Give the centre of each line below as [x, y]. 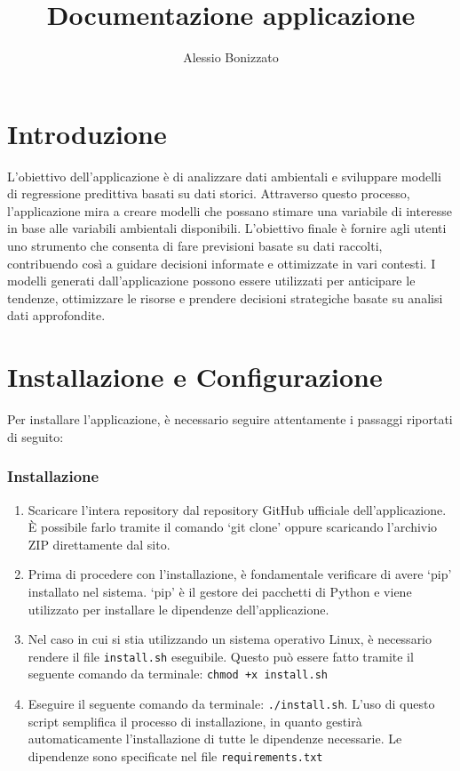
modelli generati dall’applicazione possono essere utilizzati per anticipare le [211, 281]
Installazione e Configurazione [195, 377]
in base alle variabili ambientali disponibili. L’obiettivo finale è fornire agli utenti [227, 228]
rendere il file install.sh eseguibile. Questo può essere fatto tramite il [221, 656]
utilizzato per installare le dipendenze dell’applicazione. [178, 609]
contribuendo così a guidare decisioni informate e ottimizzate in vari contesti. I [222, 263]
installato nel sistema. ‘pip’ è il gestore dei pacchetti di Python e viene [220, 591]
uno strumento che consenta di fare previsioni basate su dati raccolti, [195, 246]
